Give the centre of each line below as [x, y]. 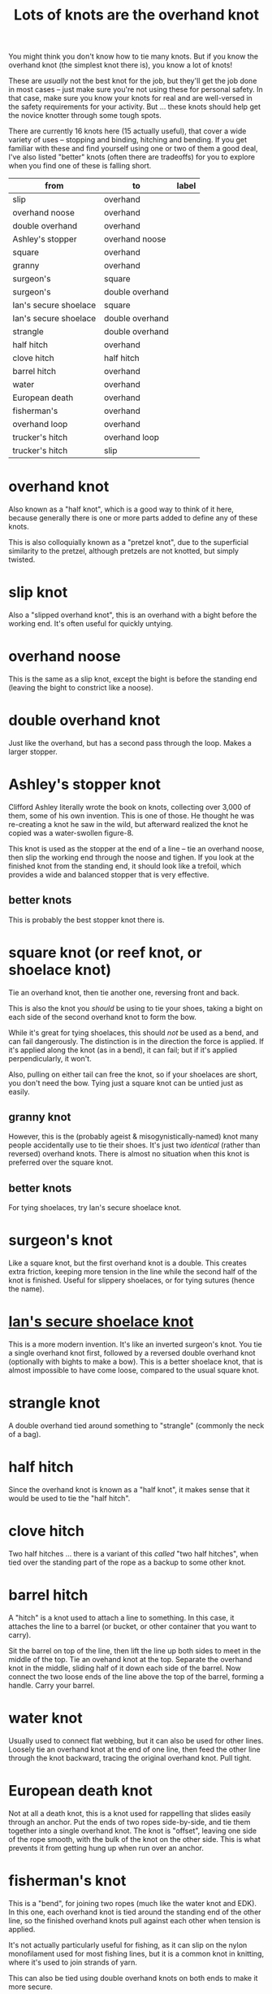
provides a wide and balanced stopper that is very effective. [109, 874]
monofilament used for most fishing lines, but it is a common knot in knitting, [136, 1953]
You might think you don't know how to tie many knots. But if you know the [133, 57]
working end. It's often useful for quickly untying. [91, 624]
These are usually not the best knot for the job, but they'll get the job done [133, 81]
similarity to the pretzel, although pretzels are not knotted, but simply [124, 551]
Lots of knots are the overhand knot [136, 15]
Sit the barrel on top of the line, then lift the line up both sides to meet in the [135, 1650]
